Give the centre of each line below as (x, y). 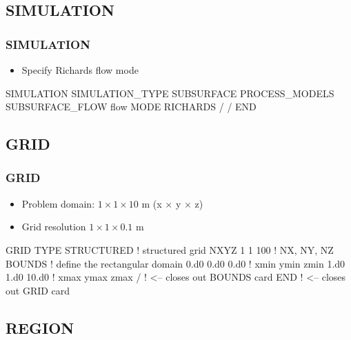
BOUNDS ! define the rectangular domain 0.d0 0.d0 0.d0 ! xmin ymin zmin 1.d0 (175, 263)
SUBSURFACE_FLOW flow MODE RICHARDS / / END (131, 107)
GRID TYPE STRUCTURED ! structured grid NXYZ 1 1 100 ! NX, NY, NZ (170, 249)
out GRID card (38, 290)
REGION (40, 327)
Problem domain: (58, 203)
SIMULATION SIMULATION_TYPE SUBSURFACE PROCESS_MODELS (170, 93)
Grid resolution (54, 227)
